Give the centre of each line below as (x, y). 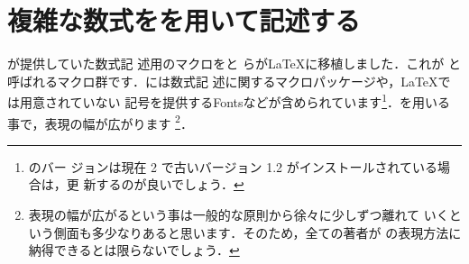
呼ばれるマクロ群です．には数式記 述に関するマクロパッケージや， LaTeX (223, 81)
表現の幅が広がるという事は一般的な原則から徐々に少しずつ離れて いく (239, 214)
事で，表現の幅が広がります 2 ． (100, 122)
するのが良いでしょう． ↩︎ (170, 184)
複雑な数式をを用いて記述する (184, 20)
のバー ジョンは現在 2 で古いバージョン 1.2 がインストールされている (233, 166)
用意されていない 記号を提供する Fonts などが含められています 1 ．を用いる (235, 100)
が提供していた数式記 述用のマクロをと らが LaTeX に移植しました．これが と (234, 64)
